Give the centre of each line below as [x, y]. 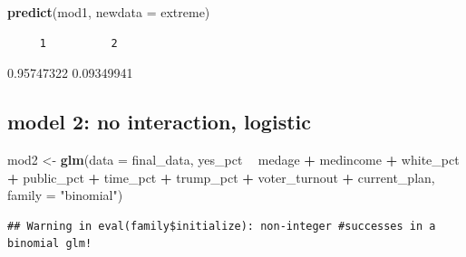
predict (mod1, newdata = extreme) [109, 12]
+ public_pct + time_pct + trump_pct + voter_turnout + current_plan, [221, 177]
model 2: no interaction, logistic [159, 122]
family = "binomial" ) [65, 195]
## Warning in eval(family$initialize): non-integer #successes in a [222, 226]
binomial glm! [50, 244]
